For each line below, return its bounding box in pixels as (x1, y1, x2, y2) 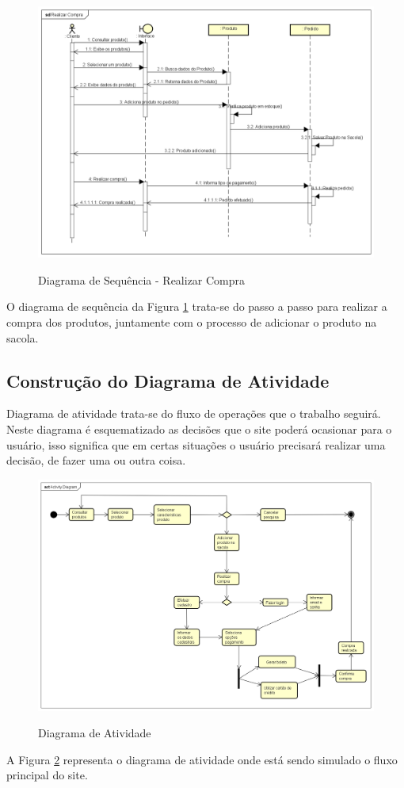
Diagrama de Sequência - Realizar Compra (38, 271, 246, 288)
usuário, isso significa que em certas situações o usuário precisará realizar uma (6, 436, 386, 453)
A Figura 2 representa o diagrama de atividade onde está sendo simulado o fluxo (6, 751, 398, 767)
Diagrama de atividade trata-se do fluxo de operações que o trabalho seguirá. (6, 405, 381, 422)
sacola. (6, 329, 39, 346)
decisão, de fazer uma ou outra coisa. (6, 452, 186, 469)
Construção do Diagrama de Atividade (6, 368, 330, 392)
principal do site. (6, 767, 88, 783)
